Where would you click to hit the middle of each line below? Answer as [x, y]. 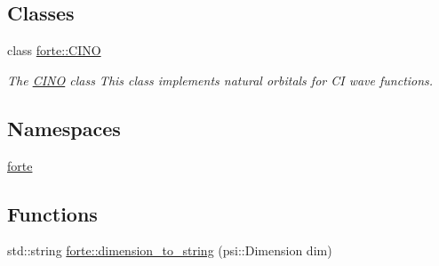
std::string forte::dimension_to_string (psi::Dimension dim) [170, 250]
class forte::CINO [54, 50]
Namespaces [64, 128]
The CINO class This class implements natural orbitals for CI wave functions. [220, 80]
